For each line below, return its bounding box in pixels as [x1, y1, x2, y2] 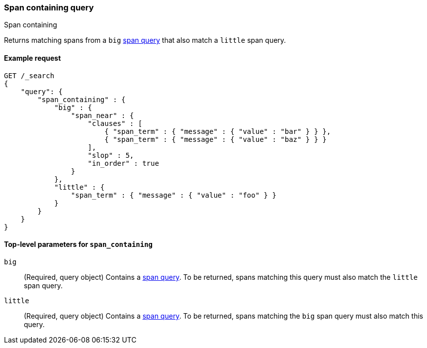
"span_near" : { [71, 111, 134, 119]
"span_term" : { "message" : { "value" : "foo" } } [71, 191, 276, 199]
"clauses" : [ [87, 119, 143, 127]
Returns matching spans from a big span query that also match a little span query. [4, 36, 286, 45]
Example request [4, 53, 61, 62]
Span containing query [4, 2, 94, 12]
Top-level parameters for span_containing [4, 240, 153, 249]
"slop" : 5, [87, 151, 134, 159]
